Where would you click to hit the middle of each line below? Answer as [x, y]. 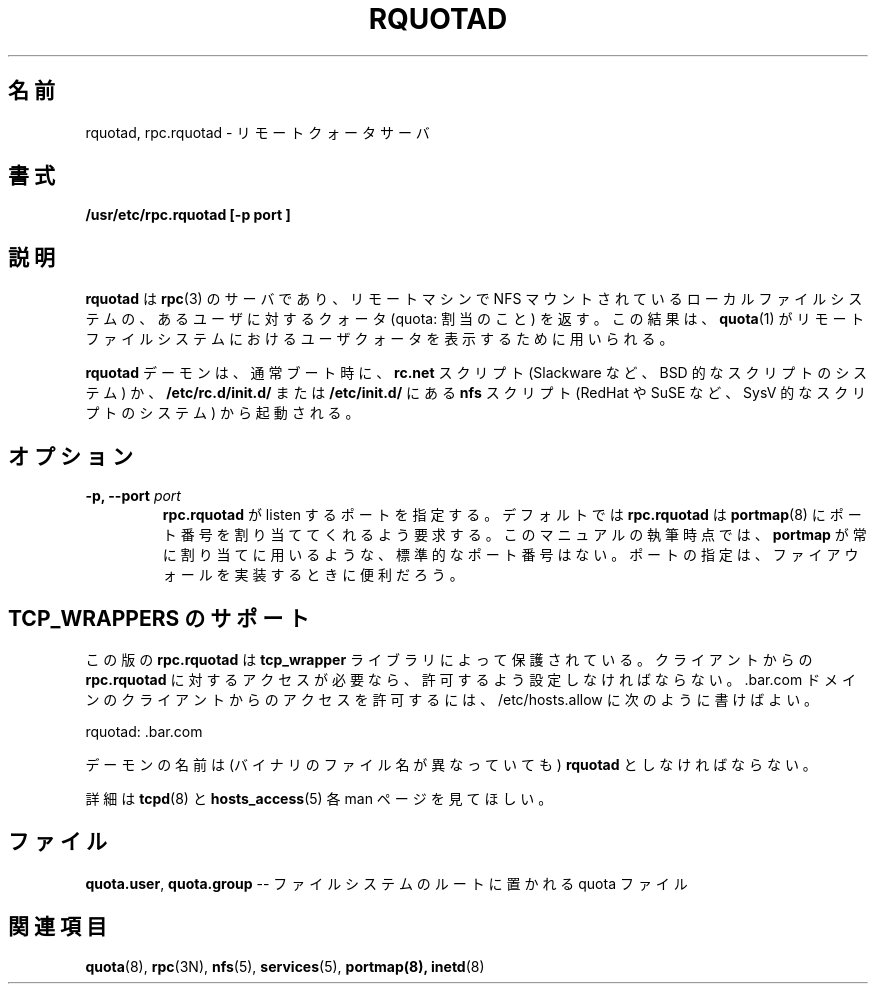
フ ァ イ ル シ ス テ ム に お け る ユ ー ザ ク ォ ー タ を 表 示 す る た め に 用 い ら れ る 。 [379, 339]
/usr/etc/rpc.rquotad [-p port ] [188, 215]
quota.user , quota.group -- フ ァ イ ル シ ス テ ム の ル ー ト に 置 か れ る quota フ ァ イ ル [386, 883]
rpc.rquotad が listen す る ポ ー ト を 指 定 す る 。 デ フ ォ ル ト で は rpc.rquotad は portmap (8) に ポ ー [512, 515]
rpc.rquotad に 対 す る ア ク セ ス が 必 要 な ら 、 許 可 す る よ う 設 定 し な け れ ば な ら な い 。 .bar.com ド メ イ [471, 679]
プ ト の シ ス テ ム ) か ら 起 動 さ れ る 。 [222, 413]
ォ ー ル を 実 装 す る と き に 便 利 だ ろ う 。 [313, 575]
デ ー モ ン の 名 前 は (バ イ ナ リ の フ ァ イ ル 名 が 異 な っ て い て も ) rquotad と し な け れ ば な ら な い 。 [451, 764]
